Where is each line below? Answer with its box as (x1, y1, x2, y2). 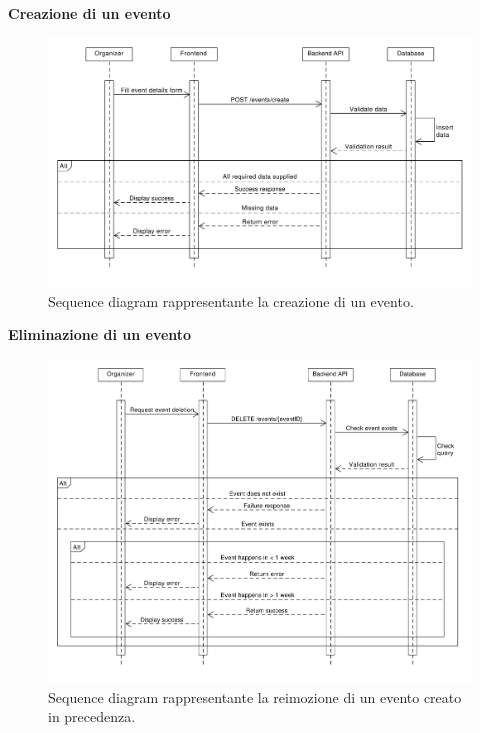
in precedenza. (48, 706, 136, 727)
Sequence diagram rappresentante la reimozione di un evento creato (48, 686, 462, 707)
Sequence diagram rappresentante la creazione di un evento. (48, 290, 414, 311)
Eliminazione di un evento (8, 324, 192, 345)
